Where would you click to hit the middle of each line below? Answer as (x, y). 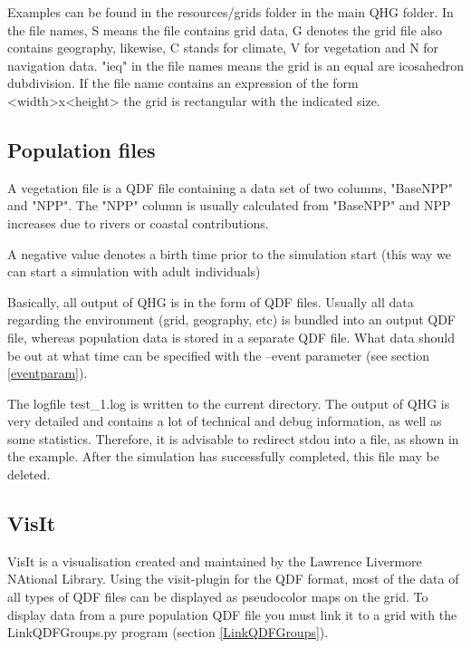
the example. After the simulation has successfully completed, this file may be (223, 456)
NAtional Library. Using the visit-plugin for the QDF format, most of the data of (233, 579)
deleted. (29, 474)
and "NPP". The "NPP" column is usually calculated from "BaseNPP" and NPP (229, 205)
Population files (82, 149)
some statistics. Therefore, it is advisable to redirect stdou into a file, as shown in (233, 438)
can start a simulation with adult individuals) (134, 271)
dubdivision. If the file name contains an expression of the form (183, 83)
